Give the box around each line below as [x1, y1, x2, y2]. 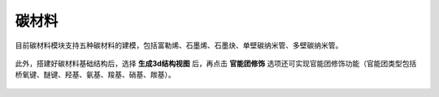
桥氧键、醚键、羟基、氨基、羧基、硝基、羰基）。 [15, 70, 176, 80]
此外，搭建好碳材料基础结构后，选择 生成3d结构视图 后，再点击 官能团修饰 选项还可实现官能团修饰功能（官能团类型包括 [15, 58, 417, 68]
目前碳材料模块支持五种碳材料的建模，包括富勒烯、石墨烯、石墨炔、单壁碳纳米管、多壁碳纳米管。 [15, 40, 343, 50]
